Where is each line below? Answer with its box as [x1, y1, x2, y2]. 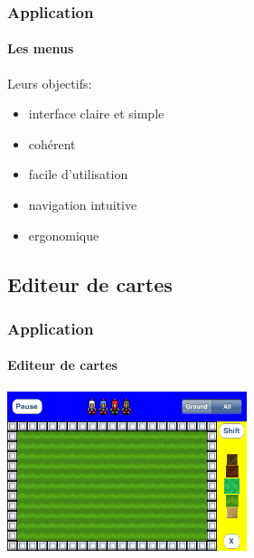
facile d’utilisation [28, 165, 128, 184]
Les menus [7, 39, 74, 58]
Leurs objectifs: [7, 73, 92, 92]
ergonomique [28, 225, 99, 244]
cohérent [28, 134, 76, 153]
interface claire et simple [28, 104, 165, 123]
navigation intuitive [28, 195, 137, 214]
